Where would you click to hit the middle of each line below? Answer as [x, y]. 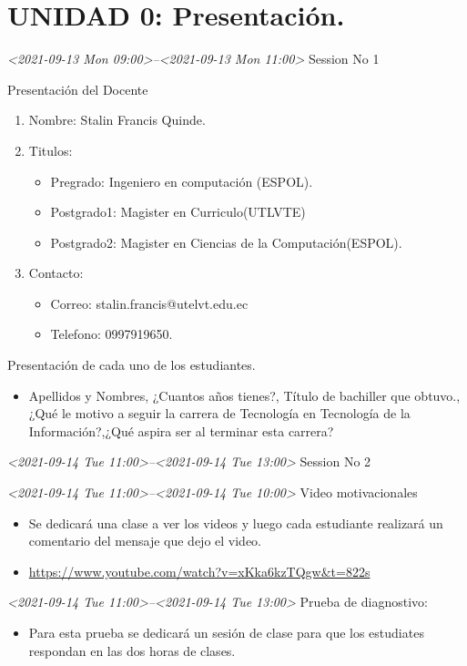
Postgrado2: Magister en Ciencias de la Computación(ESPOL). [226, 242]
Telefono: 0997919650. [112, 334]
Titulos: [51, 150]
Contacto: [56, 273]
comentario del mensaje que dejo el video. [145, 541]
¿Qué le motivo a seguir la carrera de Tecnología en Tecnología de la [219, 413]
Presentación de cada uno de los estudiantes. [132, 365]
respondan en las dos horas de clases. [132, 650]
